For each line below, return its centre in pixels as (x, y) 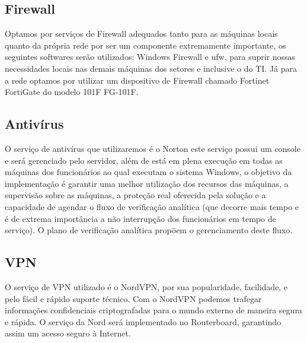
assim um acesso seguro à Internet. (68, 333)
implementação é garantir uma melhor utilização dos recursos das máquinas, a (147, 183)
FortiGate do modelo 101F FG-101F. (72, 92)
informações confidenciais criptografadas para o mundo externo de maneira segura (153, 310)
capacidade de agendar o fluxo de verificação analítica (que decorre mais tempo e (152, 206)
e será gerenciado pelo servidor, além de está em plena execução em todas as (144, 160)
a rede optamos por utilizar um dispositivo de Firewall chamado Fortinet (137, 80)
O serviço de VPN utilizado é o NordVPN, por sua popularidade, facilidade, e (146, 286)
